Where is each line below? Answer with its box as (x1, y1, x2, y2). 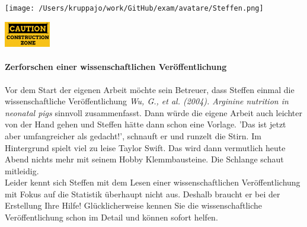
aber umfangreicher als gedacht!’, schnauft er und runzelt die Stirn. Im (5, 129, 261, 142)
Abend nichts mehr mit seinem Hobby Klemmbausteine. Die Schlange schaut (5, 153, 284, 165)
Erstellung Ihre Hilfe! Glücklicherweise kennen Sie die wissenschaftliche (5, 199, 262, 212)
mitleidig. (5, 164, 39, 177)
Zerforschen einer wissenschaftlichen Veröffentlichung (5, 60, 227, 73)
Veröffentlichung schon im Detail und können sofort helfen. (5, 211, 218, 223)
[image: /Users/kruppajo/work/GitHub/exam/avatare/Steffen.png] (5, 4, 264, 12)
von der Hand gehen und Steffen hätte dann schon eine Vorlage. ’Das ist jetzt (5, 118, 286, 130)
